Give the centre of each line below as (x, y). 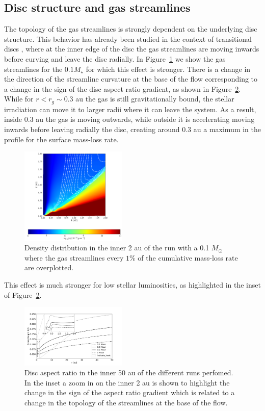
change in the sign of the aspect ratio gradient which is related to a (130, 392)
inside (13, 119)
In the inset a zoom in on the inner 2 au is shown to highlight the (127, 382)
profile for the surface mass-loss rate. (61, 139)
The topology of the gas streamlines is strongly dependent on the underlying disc (131, 29)
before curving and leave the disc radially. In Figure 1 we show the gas (115, 58)
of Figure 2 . (23, 294)
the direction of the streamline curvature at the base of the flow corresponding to (131, 79)
